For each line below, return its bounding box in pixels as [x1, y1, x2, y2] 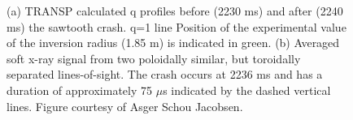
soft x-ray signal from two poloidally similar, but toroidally [7, 49, 301, 66]
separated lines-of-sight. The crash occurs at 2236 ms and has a [7, 66, 323, 83]
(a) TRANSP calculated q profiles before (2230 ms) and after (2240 [7, 2, 343, 19]
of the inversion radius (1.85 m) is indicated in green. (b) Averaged [7, 34, 340, 51]
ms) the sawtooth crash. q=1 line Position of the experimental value [7, 18, 346, 35]
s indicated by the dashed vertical [163, 81, 331, 98]
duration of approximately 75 [7, 81, 153, 98]
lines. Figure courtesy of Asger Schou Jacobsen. [7, 97, 243, 114]
